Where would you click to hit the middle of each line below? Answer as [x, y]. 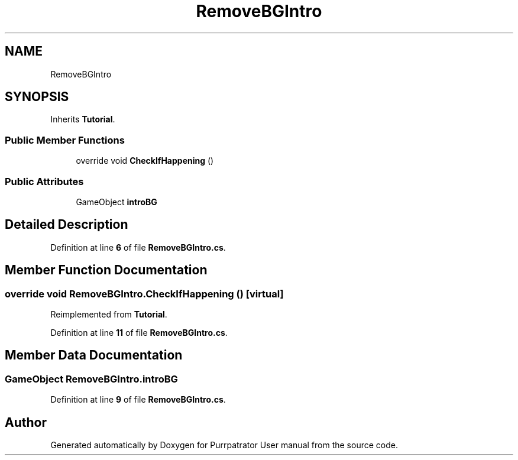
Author [26, 422]
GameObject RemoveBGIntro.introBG [91, 379]
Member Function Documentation [106, 270]
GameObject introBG [116, 202]
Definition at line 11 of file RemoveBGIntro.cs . [139, 333]
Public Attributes [44, 181]
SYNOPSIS [37, 97]
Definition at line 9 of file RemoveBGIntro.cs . [138, 400]
